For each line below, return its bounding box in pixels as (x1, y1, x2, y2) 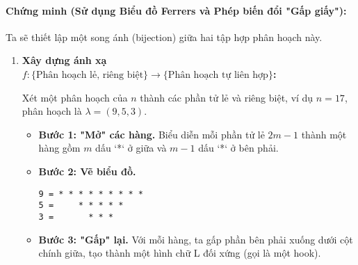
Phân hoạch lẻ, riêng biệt (35, 70, 144, 80)
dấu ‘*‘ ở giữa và (95, 140, 167, 155)
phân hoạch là (22, 104, 82, 118)
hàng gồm (38, 140, 81, 155)
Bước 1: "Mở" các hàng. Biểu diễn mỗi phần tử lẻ (38, 127, 265, 141)
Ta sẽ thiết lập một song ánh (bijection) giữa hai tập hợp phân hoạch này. (6, 29, 323, 44)
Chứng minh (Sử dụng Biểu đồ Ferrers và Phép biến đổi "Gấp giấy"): (6, 3, 347, 17)
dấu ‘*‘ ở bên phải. (198, 140, 279, 155)
